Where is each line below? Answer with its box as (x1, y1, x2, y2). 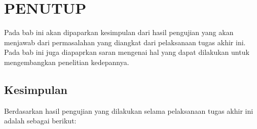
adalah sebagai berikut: (4, 115, 77, 126)
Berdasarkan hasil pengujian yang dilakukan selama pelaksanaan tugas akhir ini (4, 105, 253, 116)
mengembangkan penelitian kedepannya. (4, 56, 129, 67)
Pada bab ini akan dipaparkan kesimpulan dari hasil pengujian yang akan (4, 27, 234, 38)
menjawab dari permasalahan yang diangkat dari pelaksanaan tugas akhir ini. (4, 37, 246, 47)
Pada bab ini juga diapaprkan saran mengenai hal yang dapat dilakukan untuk (4, 47, 249, 57)
